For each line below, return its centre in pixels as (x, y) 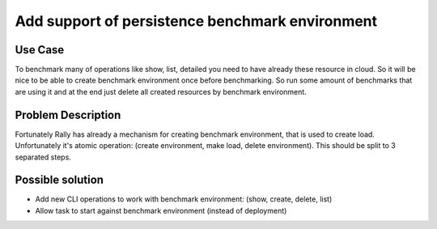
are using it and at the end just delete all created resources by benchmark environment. (161, 91)
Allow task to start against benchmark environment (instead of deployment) (161, 210)
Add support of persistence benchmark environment (196, 21)
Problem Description (68, 114)
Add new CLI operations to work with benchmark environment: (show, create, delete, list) (184, 199)
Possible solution (59, 180)
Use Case (40, 50)
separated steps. (43, 157)
